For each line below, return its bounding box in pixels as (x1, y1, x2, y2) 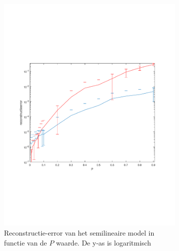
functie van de (4, 237, 47, 248)
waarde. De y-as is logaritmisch (56, 237, 151, 248)
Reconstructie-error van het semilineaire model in (4, 227, 155, 238)
